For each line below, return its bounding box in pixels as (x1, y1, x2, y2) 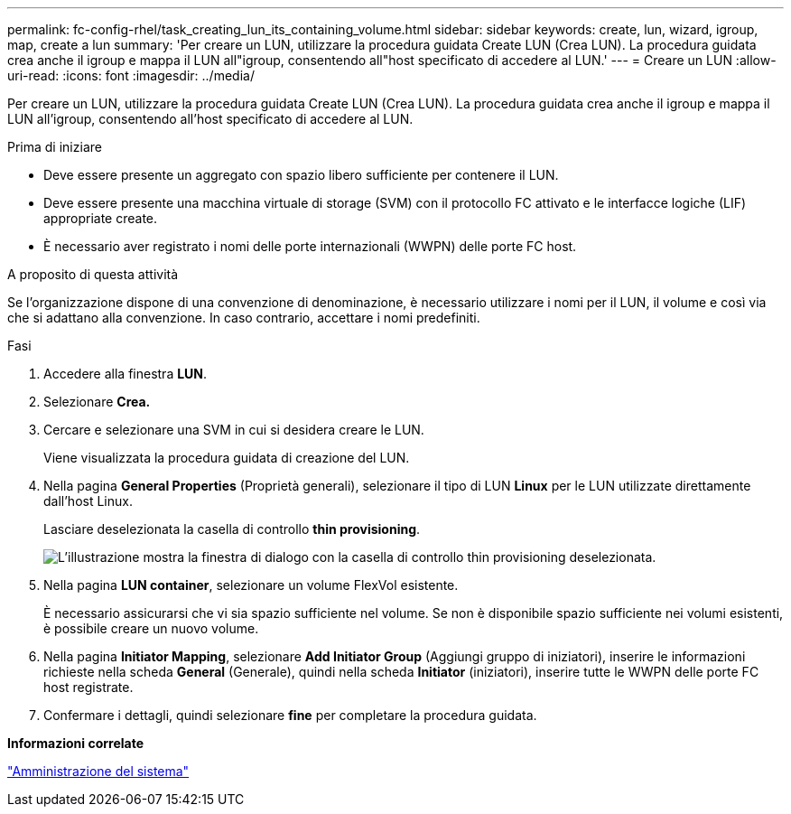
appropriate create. (43, 211, 158, 226)
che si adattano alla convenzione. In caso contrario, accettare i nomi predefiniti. (7, 310, 480, 325)
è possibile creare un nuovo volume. (43, 621, 259, 636)
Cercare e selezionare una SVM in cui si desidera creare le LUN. (43, 422, 424, 437)
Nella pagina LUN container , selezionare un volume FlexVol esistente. (43, 577, 459, 593)
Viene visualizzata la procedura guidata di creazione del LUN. (43, 450, 410, 465)
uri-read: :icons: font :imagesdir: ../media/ (7, 68, 255, 83)
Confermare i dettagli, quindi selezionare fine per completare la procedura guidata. (43, 707, 537, 723)
